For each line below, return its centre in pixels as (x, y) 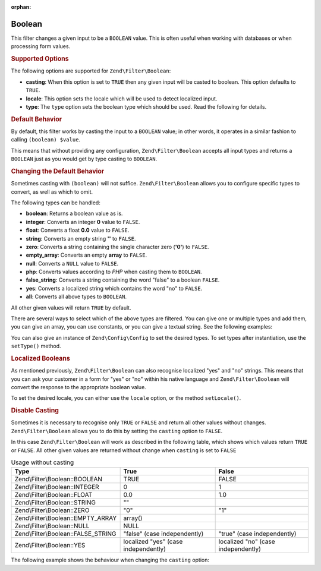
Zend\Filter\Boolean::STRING (55, 503)
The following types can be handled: (56, 203)
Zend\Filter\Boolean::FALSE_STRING (65, 534)
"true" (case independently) (257, 534)
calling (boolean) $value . (45, 140)
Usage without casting (43, 462)
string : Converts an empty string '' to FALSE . (81, 238)
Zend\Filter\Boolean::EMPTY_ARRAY (66, 518)
